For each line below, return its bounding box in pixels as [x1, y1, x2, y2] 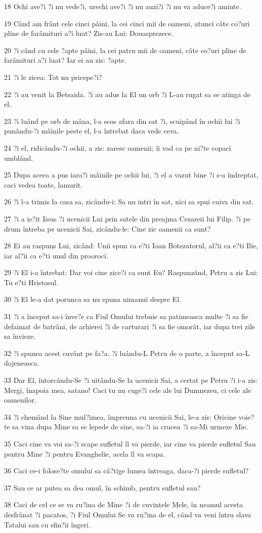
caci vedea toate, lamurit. [4, 179, 83, 190]
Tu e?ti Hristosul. [4, 277, 59, 287]
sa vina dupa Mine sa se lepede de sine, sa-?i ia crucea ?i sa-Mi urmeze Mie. [12, 421, 248, 432]
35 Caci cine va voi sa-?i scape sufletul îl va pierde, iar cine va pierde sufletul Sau [4, 438, 256, 449]
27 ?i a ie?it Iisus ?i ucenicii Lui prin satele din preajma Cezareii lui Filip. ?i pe [4, 213, 251, 224]
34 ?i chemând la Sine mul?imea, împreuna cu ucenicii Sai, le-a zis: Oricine [4, 411, 237, 422]
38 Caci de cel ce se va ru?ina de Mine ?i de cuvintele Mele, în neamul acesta [4, 499, 243, 510]
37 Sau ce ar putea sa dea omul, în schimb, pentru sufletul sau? [4, 482, 201, 493]
